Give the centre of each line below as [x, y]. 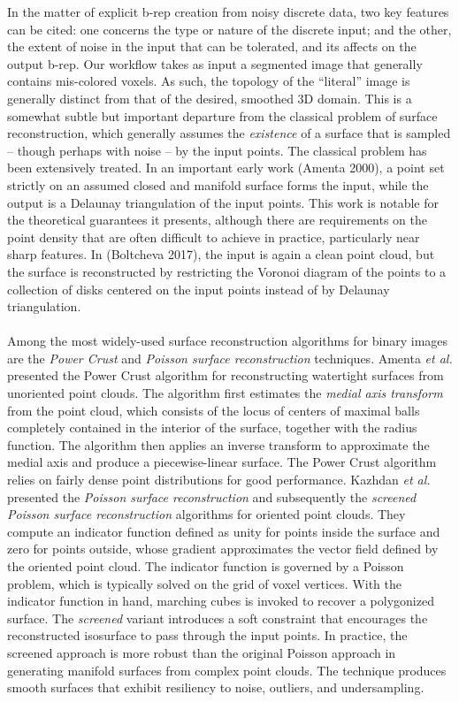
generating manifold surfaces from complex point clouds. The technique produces [227, 670]
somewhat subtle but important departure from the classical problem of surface [222, 115]
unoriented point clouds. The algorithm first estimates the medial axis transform [225, 393]
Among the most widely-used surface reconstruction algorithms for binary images [228, 341]
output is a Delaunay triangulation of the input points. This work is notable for [223, 202]
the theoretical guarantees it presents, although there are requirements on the [218, 220]
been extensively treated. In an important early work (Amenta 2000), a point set [226, 168]
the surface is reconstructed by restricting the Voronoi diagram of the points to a [227, 271]
